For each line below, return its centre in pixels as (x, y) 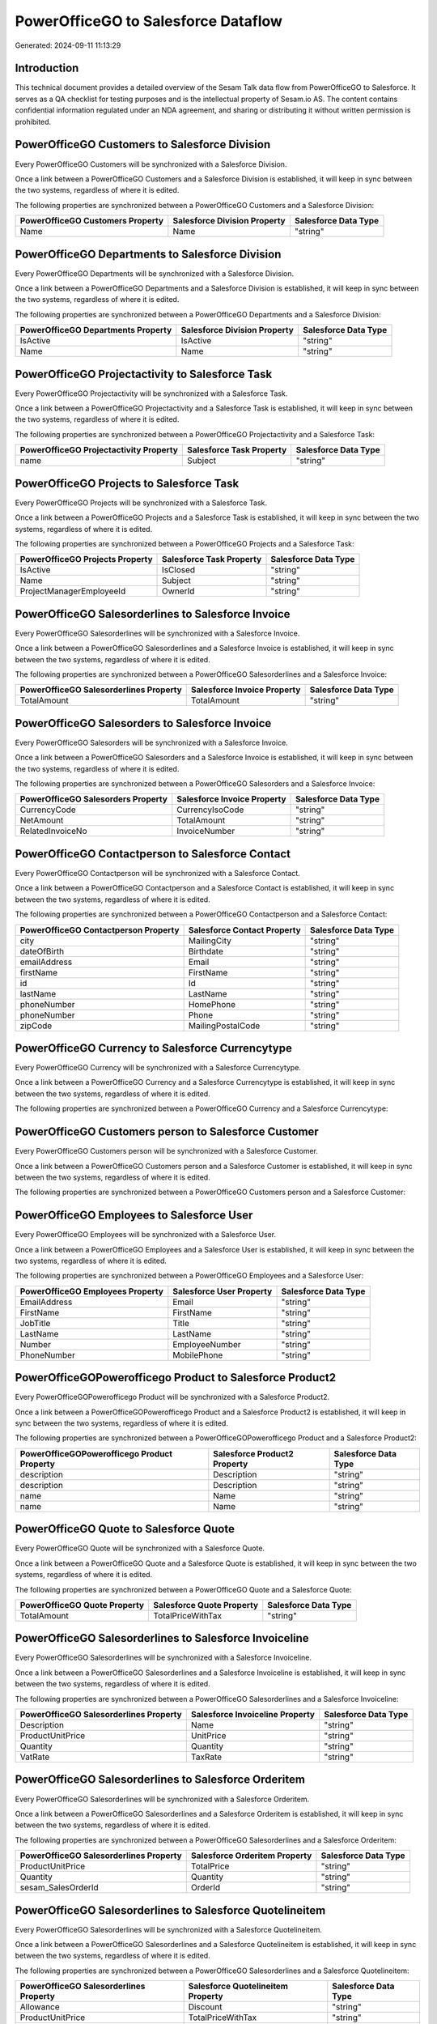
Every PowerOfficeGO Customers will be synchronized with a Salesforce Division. (151, 164)
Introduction (47, 68)
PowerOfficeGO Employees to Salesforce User (134, 1216)
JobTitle (35, 1323)
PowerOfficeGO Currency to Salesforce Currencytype (154, 1048)
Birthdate (206, 951)
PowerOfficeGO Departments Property (96, 330)
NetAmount (42, 820)
